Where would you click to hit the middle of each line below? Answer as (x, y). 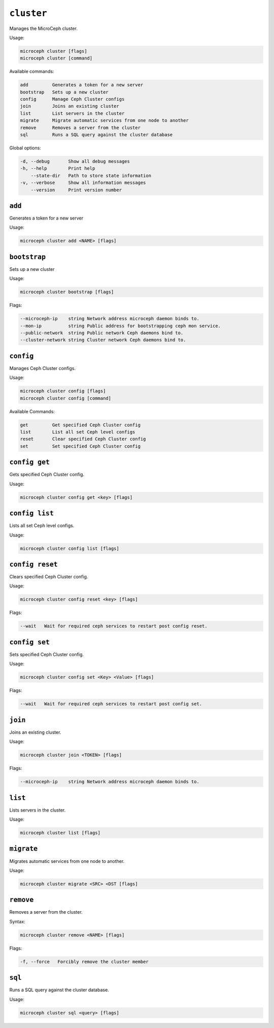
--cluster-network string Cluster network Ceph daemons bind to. (103, 340)
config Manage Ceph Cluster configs (72, 99)
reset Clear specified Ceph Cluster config (83, 439)
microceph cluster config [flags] (63, 391)
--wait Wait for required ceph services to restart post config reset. (114, 626)
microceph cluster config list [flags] (70, 548)
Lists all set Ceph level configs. (42, 525)
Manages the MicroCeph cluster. (44, 28)
